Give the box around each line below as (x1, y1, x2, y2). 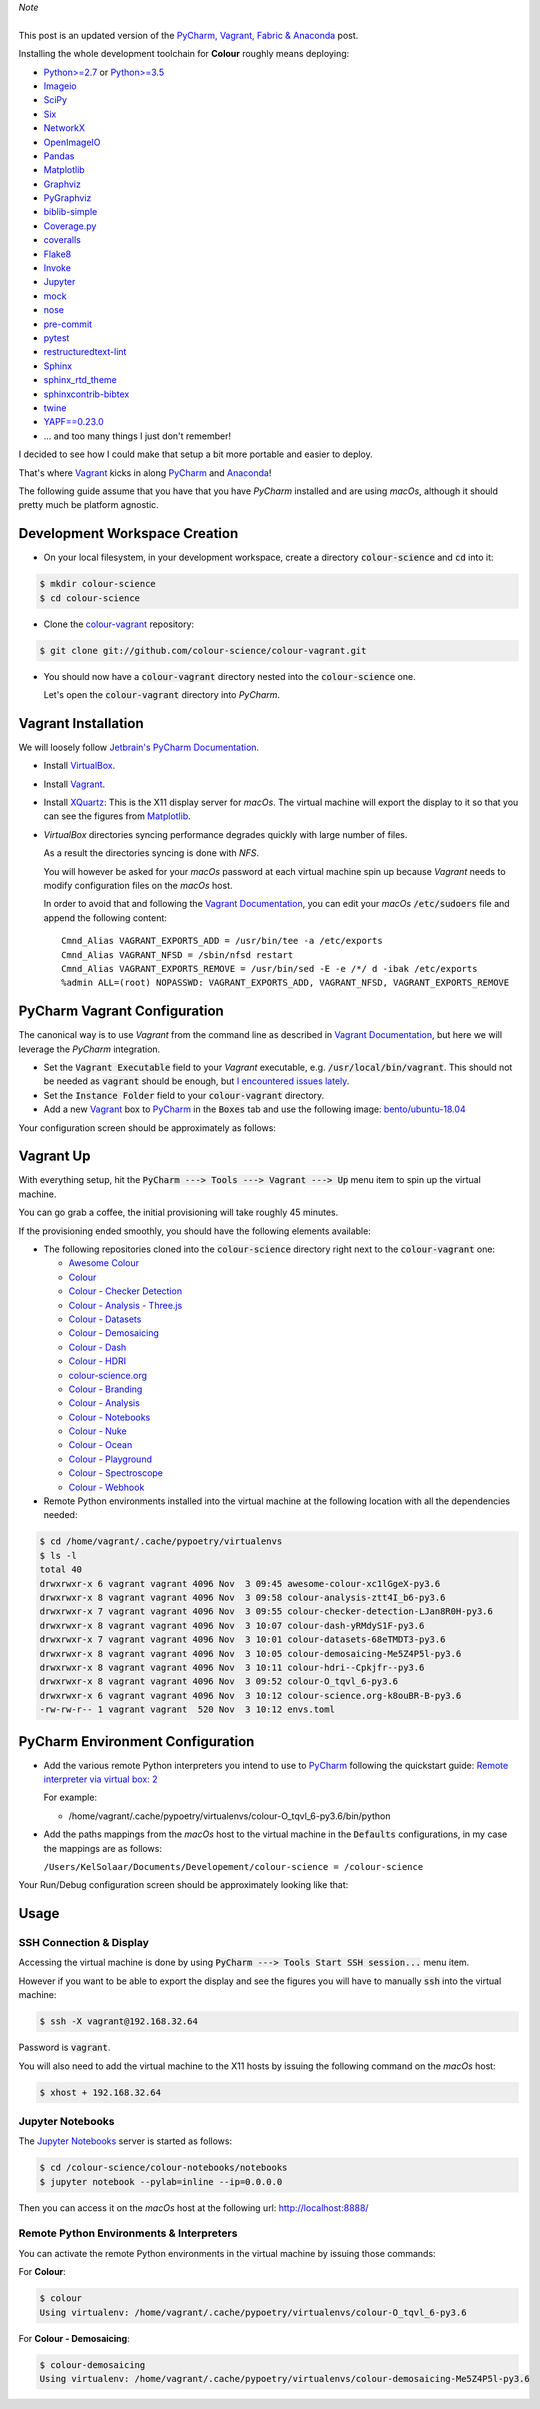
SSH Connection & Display (18, 1936, 149, 1950)
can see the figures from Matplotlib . (43, 810, 192, 822)
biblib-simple (43, 206, 98, 218)
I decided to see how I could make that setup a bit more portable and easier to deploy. (18, 448, 374, 460)
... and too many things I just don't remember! (43, 430, 232, 442)
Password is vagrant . (18, 2041, 111, 2054)
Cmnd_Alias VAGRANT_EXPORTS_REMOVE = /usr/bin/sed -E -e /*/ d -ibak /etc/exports (61, 963, 478, 974)
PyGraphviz (43, 192, 92, 204)
